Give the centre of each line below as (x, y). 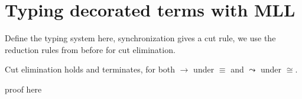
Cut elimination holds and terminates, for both (90, 69)
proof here (23, 89)
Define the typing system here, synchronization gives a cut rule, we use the (140, 38)
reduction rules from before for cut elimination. (90, 49)
